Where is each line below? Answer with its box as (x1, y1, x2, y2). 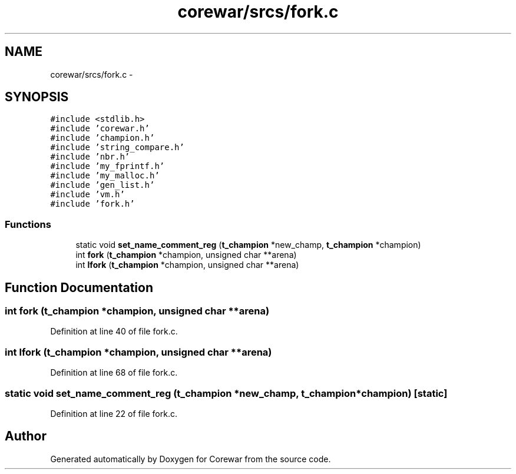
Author (5, 429, 47, 444)
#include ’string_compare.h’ (50, 142, 184, 153)
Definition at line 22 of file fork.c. (50, 408, 177, 419)
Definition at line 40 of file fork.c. (50, 326, 178, 337)
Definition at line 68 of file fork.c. (50, 367, 178, 378)
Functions (5, 218, 51, 230)
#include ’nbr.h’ (50, 152, 130, 162)
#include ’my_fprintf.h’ (50, 161, 165, 171)
